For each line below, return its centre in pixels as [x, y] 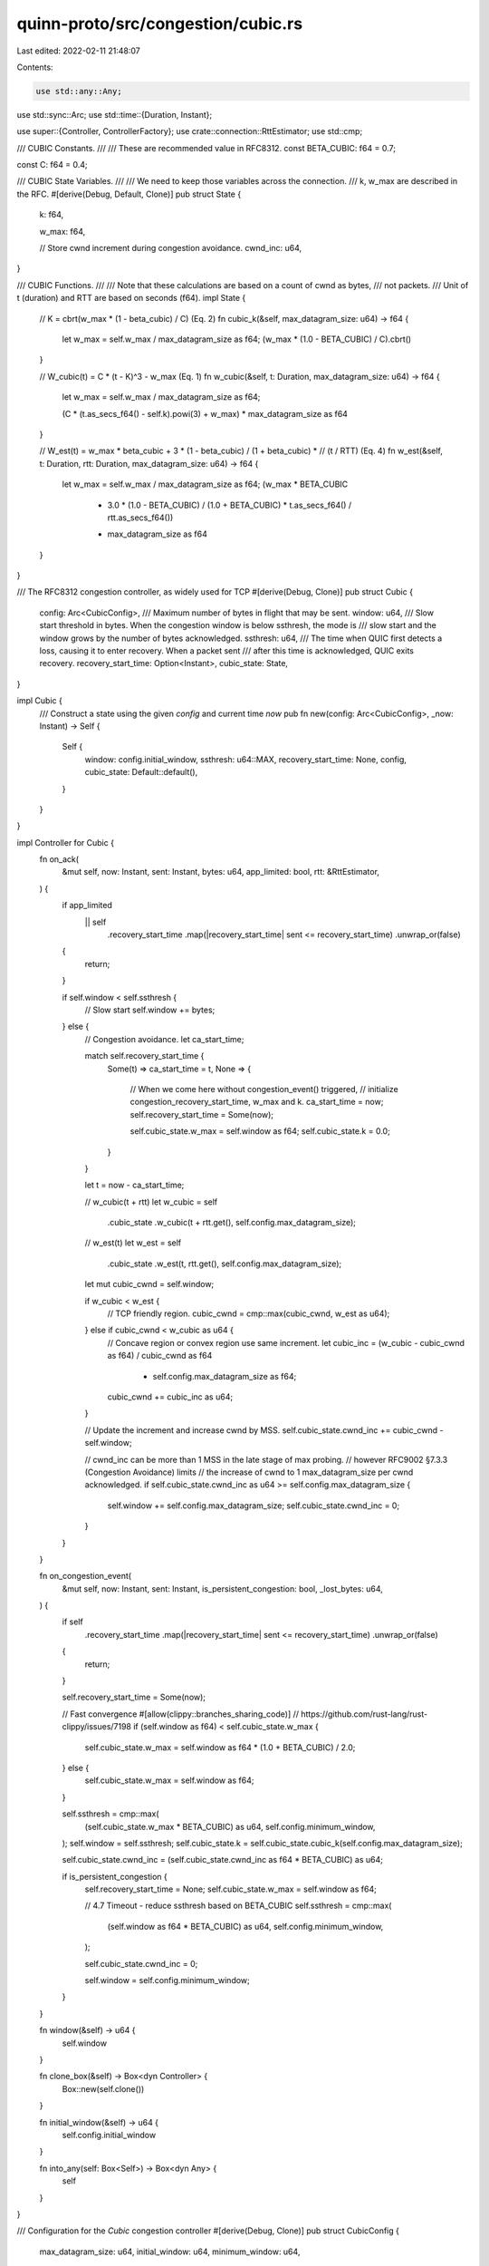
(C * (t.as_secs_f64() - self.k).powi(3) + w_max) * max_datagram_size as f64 [205, 413]
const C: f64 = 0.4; [52, 165]
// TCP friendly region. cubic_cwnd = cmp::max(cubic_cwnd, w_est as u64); [249, 1313]
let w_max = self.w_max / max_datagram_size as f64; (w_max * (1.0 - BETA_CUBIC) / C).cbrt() [237, 339]
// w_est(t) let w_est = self [133, 1243]
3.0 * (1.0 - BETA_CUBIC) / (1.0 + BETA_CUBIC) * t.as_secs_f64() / [230, 505]
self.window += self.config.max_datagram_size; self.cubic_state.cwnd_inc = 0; [254, 1506]
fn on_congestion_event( [85, 1576]
